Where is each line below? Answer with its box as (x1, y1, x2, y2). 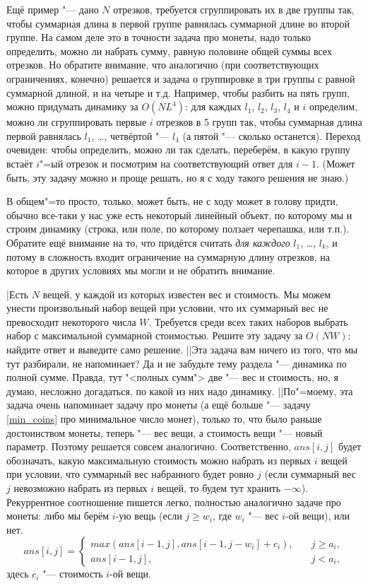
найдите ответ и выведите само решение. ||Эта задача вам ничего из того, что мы (6, 342, 358, 357)
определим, (309, 99, 358, 114)
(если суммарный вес (264, 467, 356, 481)
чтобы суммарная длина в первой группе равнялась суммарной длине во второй (6, 16, 350, 30)
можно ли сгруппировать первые (6, 115, 147, 129)
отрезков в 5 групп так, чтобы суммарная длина (156, 115, 362, 129)
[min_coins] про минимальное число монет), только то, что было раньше (6, 411, 322, 426)
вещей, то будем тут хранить (157, 481, 281, 495)
